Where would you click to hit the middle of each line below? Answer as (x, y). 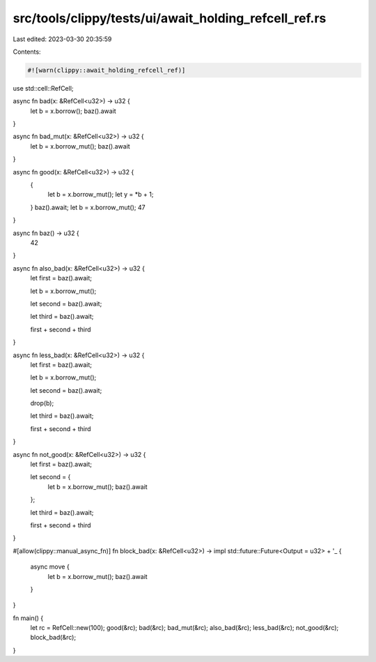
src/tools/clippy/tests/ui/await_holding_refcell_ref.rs (170, 18)
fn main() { (28, 618)
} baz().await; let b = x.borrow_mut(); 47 (88, 207)
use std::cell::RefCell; (43, 88)
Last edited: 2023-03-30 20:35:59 (62, 39)
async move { (50, 567)
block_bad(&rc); (53, 638)
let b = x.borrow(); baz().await (73, 111)
